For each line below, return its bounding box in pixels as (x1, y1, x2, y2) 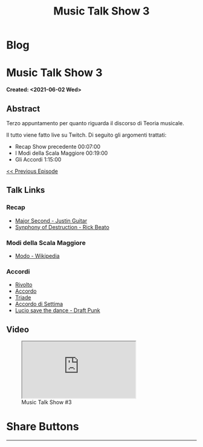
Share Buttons (6, 420, 80, 434)
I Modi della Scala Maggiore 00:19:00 (14, 149, 108, 157)
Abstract (6, 103, 40, 114)
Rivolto (14, 281, 33, 289)
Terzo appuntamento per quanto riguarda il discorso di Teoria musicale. (6, 119, 184, 126)
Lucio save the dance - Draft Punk (14, 307, 101, 314)
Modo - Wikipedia (14, 252, 60, 259)
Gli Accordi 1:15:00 (14, 155, 62, 163)
